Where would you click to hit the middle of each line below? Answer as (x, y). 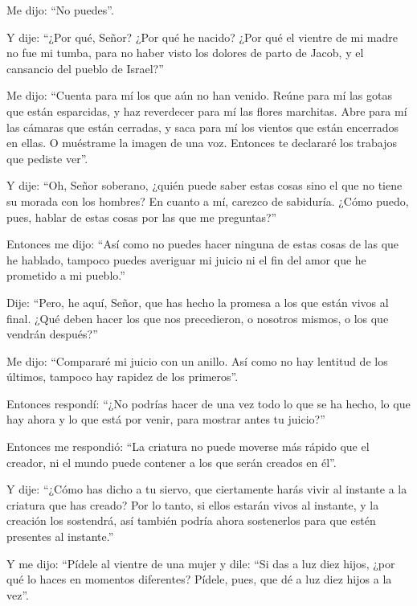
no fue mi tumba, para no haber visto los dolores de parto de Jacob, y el (185, 53)
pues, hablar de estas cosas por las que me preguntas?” (142, 217)
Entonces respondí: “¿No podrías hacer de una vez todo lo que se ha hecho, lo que (208, 403)
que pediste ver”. (47, 158)
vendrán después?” (52, 334)
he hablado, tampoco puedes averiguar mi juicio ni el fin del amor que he (186, 259)
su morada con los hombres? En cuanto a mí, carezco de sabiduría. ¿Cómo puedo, (208, 201)
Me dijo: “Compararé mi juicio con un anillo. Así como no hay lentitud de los (197, 360)
